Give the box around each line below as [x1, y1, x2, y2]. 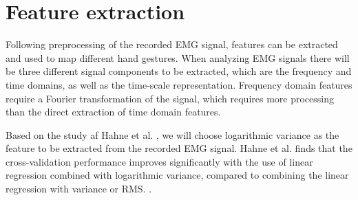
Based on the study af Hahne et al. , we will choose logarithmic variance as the [6, 127, 339, 142]
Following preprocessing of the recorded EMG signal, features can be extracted [6, 37, 338, 52]
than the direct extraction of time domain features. [6, 104, 221, 119]
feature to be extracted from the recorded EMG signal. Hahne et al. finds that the [6, 141, 352, 155]
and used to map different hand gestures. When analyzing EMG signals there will [6, 50, 350, 65]
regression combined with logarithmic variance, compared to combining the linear [6, 168, 349, 182]
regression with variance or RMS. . [6, 181, 152, 196]
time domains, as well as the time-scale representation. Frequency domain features [6, 77, 352, 91]
